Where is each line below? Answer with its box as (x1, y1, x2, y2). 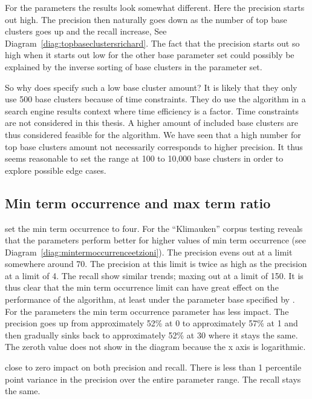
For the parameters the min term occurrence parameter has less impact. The (5, 305, 289, 317)
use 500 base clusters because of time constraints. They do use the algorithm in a (5, 93, 306, 105)
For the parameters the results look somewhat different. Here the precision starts (5, 1, 305, 13)
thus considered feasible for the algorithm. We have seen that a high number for (5, 128, 301, 140)
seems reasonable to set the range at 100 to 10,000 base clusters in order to (5, 152, 284, 165)
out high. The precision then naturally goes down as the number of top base (5, 13, 287, 25)
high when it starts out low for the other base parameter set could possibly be (5, 48, 294, 61)
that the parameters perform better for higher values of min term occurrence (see (5, 234, 306, 246)
